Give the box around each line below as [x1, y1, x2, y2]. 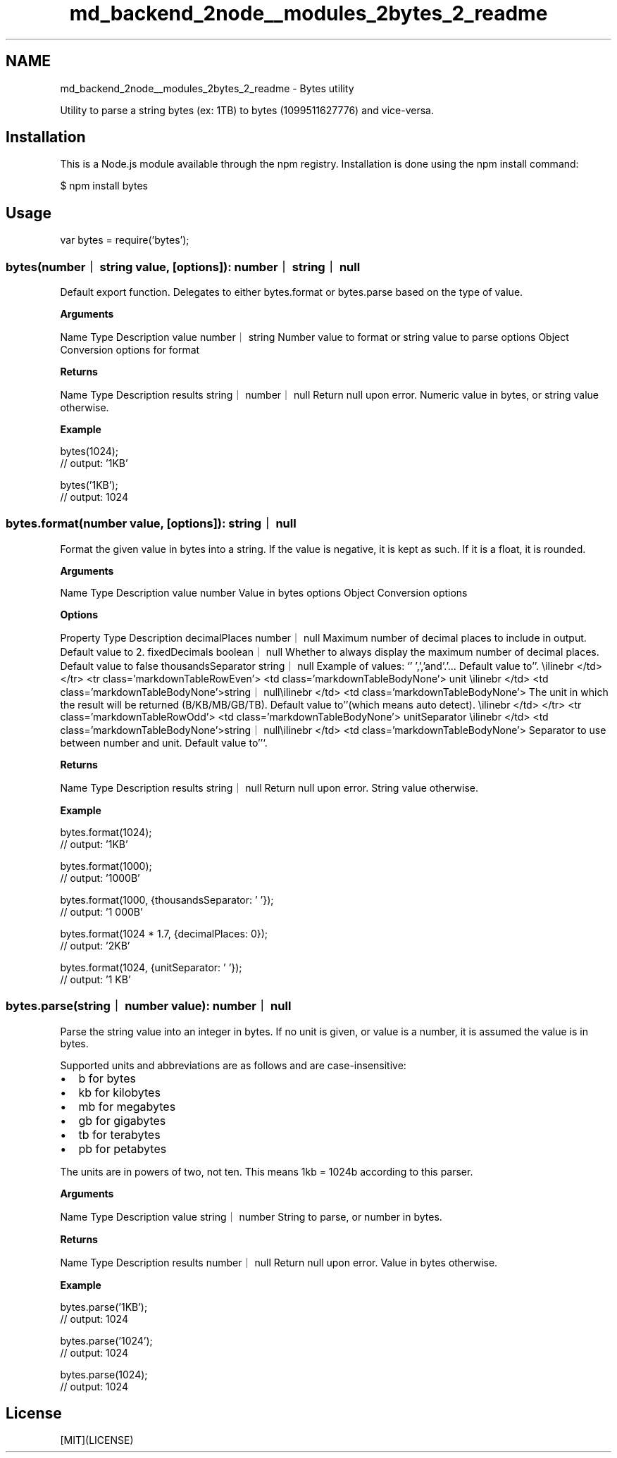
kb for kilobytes [78, 1085, 161, 1099]
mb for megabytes [78, 1099, 176, 1114]
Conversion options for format [60, 344, 200, 356]
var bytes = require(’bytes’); [60, 234, 189, 247]
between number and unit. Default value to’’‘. [60, 736, 268, 749]
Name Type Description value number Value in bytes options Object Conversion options [60, 586, 468, 599]
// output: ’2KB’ [60, 939, 130, 952]
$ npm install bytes [60, 180, 149, 192]
